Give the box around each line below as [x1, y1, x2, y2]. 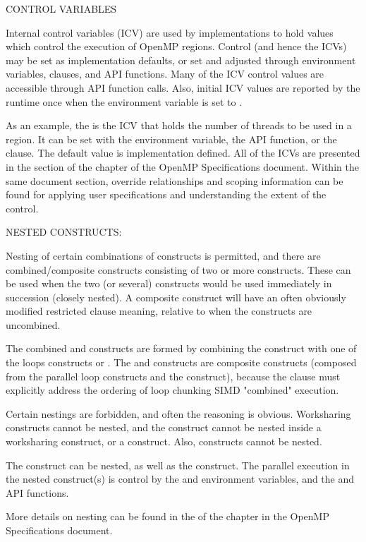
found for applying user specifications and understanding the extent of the [6, 187, 327, 202]
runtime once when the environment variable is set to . [6, 94, 243, 109]
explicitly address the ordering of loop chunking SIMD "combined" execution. [6, 383, 339, 397]
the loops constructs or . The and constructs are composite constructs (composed [6, 355, 357, 370]
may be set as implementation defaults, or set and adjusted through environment [6, 52, 356, 67]
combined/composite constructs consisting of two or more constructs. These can [6, 262, 351, 277]
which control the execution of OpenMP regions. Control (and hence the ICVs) [6, 39, 347, 54]
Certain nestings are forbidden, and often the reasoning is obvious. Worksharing [6, 406, 351, 421]
